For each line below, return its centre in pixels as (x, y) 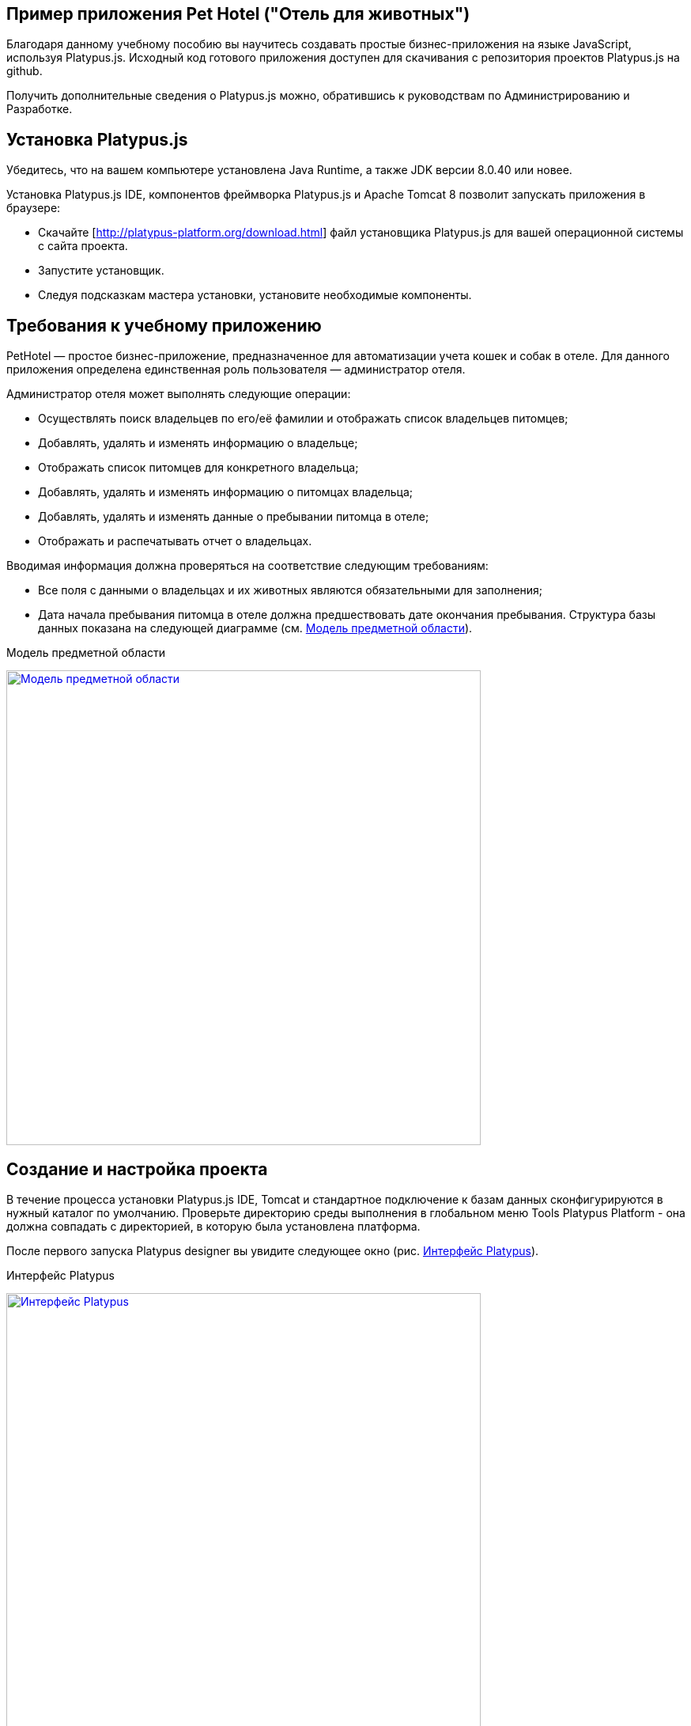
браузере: (34, 208)
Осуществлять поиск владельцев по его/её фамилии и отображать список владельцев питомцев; (303, 419)
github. (25, 71)
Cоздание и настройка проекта (137, 1169)
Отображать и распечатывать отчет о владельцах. (175, 541)
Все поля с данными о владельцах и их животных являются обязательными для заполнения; (291, 590)
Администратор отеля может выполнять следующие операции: (179, 394)
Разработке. (40, 109)
